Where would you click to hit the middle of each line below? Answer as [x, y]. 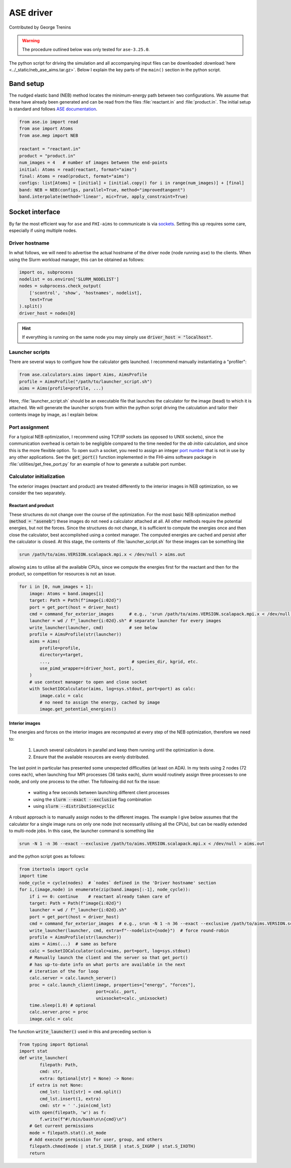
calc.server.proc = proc [59, 1012]
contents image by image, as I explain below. [54, 414]
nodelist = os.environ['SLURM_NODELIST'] [69, 279]
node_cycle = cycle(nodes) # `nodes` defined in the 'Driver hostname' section [118, 883]
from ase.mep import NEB [49, 135]
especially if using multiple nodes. [43, 230]
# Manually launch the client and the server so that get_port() [109, 958]
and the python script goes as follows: [47, 856]
